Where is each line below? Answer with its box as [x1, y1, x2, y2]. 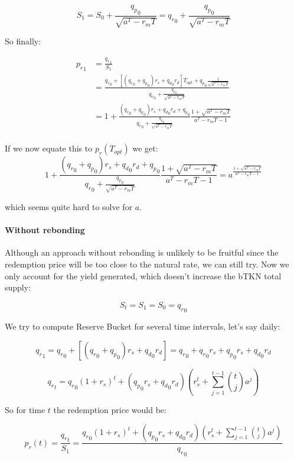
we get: [132, 142, 158, 154]
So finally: [5, 35, 41, 47]
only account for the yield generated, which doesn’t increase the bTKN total [5, 269, 282, 282]
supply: [5, 281, 31, 294]
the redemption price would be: [53, 403, 166, 415]
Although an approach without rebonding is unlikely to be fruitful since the [5, 246, 279, 259]
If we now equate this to [5, 142, 93, 154]
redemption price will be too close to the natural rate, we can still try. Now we [5, 257, 289, 270]
